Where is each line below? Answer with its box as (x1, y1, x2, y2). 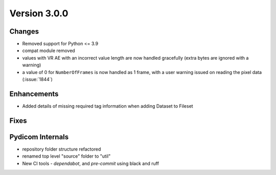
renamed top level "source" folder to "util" (22, 153, 111, 159)
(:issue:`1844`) (22, 77, 53, 83)
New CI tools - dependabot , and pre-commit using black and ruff (22, 160, 159, 166)
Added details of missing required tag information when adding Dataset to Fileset (22, 103, 194, 109)
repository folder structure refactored (22, 146, 101, 152)
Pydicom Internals (9, 133, 69, 141)
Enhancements (9, 89, 59, 98)
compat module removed (22, 47, 75, 54)
